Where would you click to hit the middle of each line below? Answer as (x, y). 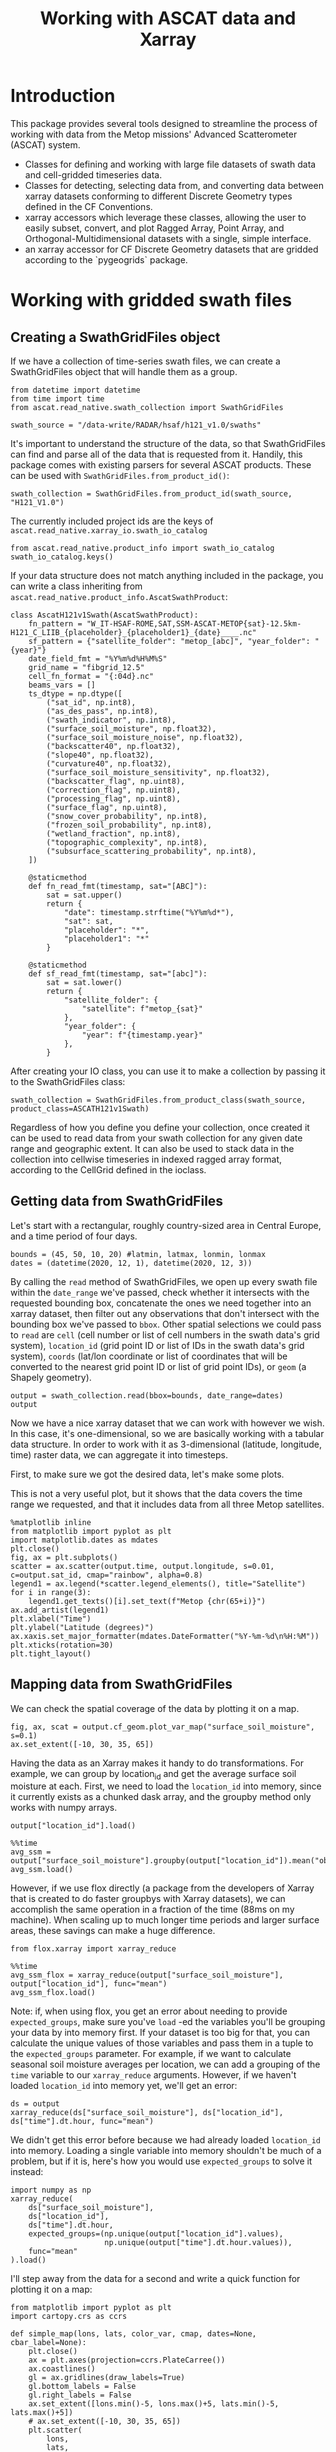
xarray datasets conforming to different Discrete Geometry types (158, 196)
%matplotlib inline (51, 1522)
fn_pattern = (55, 623)
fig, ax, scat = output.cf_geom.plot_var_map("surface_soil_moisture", (162, 1727)
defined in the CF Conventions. (88, 206)
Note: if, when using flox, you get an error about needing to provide (149, 2011)
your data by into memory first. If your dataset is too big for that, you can (160, 2033)
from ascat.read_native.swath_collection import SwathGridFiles (147, 407)
